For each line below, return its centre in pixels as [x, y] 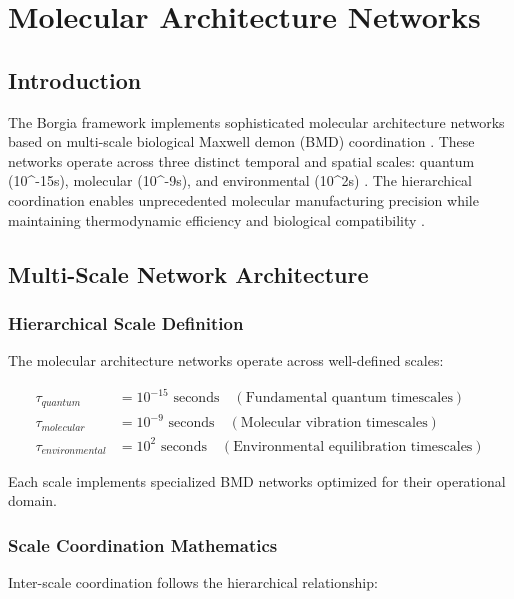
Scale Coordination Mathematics [143, 544]
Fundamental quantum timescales [349, 398]
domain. [33, 500]
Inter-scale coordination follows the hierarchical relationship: [193, 582]
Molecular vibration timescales [334, 423]
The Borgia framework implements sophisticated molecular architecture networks [256, 121]
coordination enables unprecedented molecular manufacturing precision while [243, 199]
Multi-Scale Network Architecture [188, 273]
